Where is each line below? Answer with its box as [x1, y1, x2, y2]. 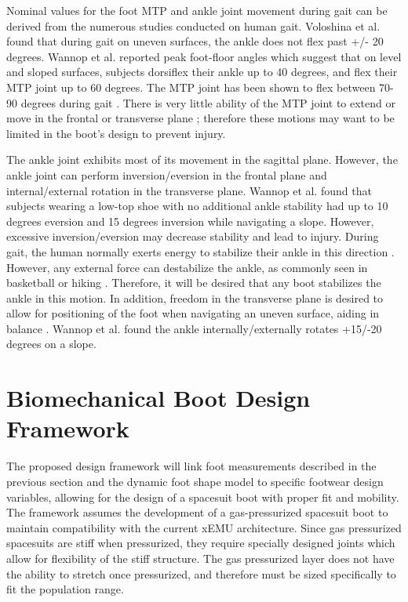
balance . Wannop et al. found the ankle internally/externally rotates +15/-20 [6, 320, 382, 336]
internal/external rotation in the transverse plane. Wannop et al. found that [6, 182, 372, 198]
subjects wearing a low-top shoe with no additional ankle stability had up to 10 [6, 198, 388, 214]
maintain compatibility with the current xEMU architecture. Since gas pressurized [6, 519, 402, 535]
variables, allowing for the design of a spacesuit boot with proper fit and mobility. [6, 488, 399, 505]
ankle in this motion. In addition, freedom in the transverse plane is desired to [6, 289, 384, 306]
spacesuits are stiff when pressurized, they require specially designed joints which [6, 535, 395, 551]
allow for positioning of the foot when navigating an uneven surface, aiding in [6, 305, 380, 321]
